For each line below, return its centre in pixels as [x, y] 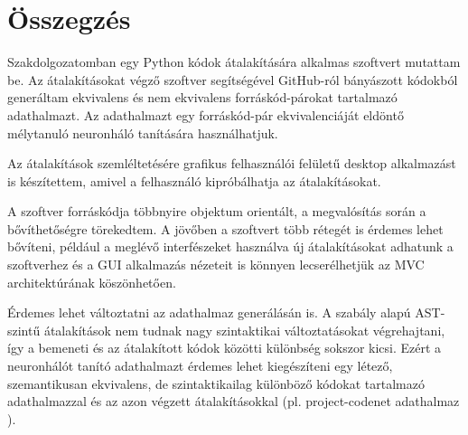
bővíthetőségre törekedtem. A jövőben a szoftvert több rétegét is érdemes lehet [225, 228]
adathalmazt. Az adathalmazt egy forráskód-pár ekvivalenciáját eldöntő [206, 114]
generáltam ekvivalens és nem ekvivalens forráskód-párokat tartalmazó [202, 97]
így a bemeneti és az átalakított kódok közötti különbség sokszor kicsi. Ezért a [225, 348]
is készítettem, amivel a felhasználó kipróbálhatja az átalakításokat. [194, 180]
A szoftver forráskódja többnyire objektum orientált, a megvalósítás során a [217, 211]
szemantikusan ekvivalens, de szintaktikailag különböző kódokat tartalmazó [216, 383]
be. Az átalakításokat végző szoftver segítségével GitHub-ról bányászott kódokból [233, 79]
